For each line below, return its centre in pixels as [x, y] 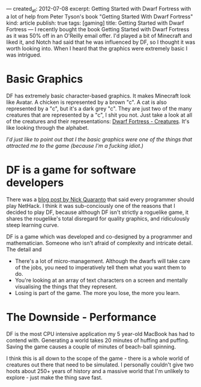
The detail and [24, 249]
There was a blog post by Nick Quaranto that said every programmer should [100, 199]
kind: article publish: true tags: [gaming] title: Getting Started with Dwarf [95, 23]
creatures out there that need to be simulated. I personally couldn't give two [100, 364]
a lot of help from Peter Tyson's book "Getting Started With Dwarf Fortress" [100, 16]
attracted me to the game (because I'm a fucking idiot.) [75, 145]
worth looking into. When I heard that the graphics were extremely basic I [97, 48]
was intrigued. [24, 55]
